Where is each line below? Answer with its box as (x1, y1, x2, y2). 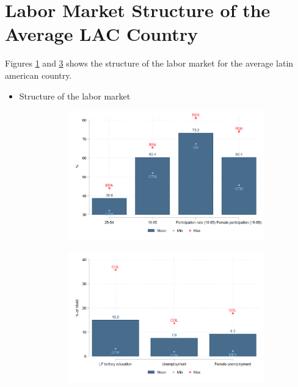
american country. (5, 68, 72, 81)
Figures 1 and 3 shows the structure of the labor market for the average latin (5, 57, 294, 70)
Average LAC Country (5, 21, 198, 46)
